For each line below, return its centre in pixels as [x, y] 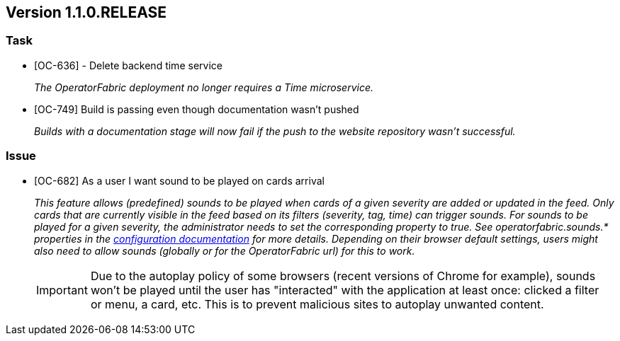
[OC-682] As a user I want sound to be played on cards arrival [179, 180]
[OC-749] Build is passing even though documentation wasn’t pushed [197, 109]
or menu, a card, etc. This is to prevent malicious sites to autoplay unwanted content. [317, 304]
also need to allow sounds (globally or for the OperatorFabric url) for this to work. [225, 250]
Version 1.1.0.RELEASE [86, 12]
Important [62, 290]
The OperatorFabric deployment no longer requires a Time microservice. [204, 87]
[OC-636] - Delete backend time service [128, 65]
